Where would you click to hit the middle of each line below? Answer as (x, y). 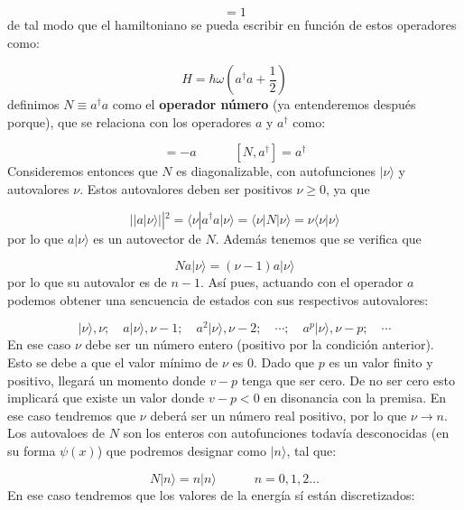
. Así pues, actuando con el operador (302, 282)
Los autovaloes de (56, 433)
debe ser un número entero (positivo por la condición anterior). (260, 344)
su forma (32, 450)
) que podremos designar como (181, 450)
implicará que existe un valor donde (106, 398)
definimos (33, 104)
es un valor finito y (381, 362)
